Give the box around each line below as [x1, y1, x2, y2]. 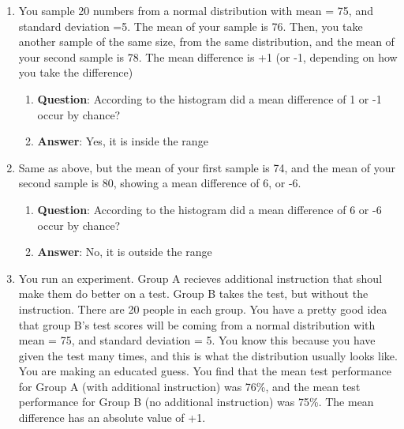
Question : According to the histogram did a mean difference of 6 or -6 [37, 201, 382, 217]
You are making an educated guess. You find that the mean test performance [18, 363, 391, 379]
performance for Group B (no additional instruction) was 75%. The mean [18, 393, 374, 410]
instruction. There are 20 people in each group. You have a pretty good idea [18, 300, 387, 317]
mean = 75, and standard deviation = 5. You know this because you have [18, 332, 376, 348]
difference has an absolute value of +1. [18, 409, 206, 426]
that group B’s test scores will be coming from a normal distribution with [18, 316, 376, 333]
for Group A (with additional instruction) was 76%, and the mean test [18, 378, 361, 394]
